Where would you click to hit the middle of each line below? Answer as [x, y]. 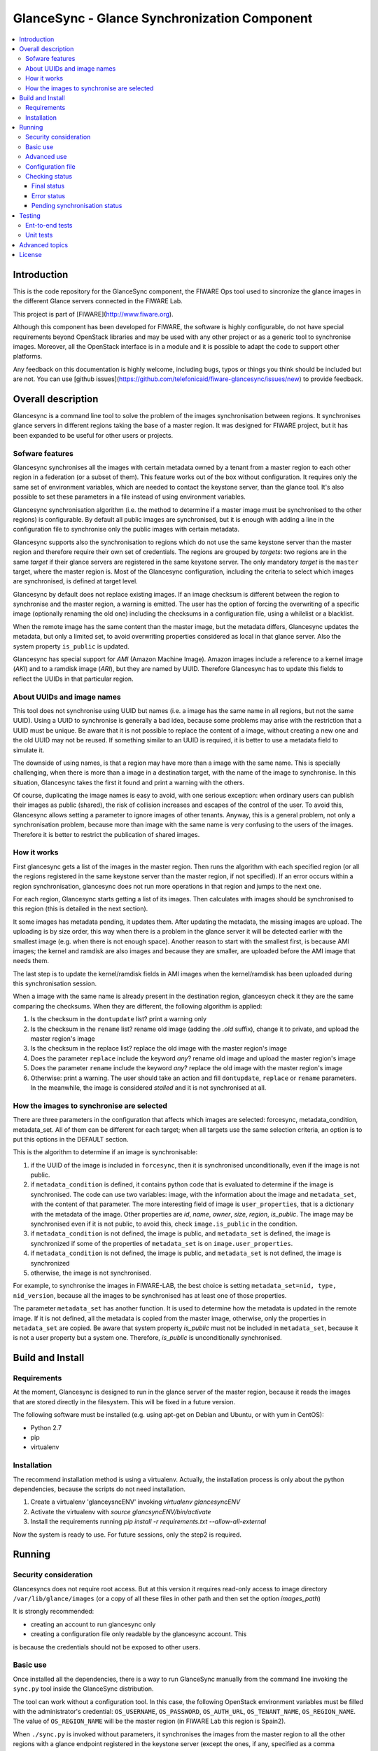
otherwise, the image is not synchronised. [91, 1273]
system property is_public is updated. [71, 646]
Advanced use [46, 157]
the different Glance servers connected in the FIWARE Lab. [98, 301]
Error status [49, 195]
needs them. [31, 961]
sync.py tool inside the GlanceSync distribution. [83, 1689]
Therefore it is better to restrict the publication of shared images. [106, 834]
